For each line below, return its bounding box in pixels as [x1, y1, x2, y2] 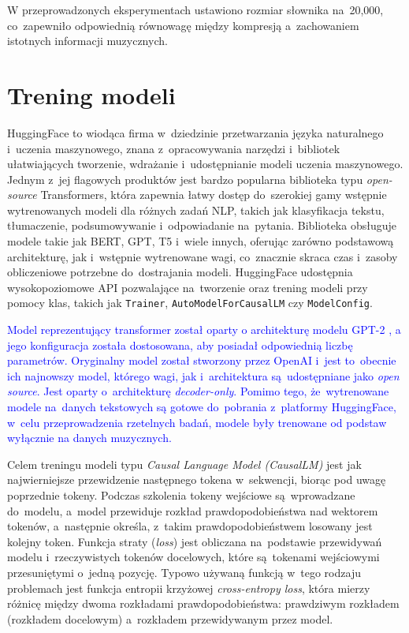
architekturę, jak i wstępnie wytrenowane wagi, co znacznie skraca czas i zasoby [7, 248, 398, 264]
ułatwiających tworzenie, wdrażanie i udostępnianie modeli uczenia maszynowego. [7, 155, 403, 172]
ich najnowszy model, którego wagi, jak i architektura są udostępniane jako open [7, 367, 400, 384]
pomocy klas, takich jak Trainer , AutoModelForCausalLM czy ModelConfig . [7, 294, 373, 311]
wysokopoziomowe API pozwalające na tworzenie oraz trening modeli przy [7, 279, 368, 295]
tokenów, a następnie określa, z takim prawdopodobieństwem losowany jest [7, 518, 373, 534]
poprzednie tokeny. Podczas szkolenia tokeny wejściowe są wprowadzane [7, 487, 355, 504]
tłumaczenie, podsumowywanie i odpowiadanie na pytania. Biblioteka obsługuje [7, 217, 396, 234]
